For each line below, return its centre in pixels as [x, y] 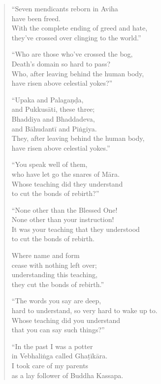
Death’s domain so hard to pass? [61, 63]
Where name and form [46, 255]
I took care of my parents [50, 365]
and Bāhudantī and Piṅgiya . [54, 128]
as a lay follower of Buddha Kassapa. [67, 375]
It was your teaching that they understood [76, 229]
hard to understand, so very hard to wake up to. [84, 310]
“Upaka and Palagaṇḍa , [48, 99]
